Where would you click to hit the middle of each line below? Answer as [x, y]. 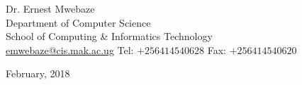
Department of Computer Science [78, 22]
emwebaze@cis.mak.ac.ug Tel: [70, 50]
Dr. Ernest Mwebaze [50, 8]
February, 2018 [38, 73]
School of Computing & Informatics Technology [109, 36]
